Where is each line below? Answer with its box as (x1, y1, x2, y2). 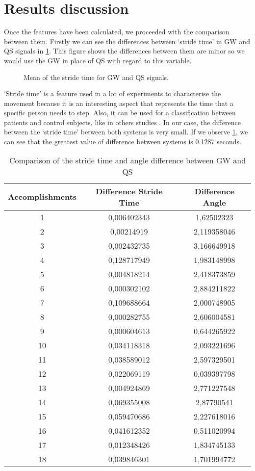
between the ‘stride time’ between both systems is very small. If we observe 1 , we (4, 127, 248, 137)
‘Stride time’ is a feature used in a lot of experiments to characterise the (4, 88, 221, 99)
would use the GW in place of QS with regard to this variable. (4, 55, 192, 65)
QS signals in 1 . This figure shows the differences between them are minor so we (4, 46, 245, 56)
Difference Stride (96, 185, 163, 197)
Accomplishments (8, 191, 77, 203)
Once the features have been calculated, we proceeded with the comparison (4, 26, 229, 37)
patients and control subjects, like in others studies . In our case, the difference (4, 117, 241, 127)
